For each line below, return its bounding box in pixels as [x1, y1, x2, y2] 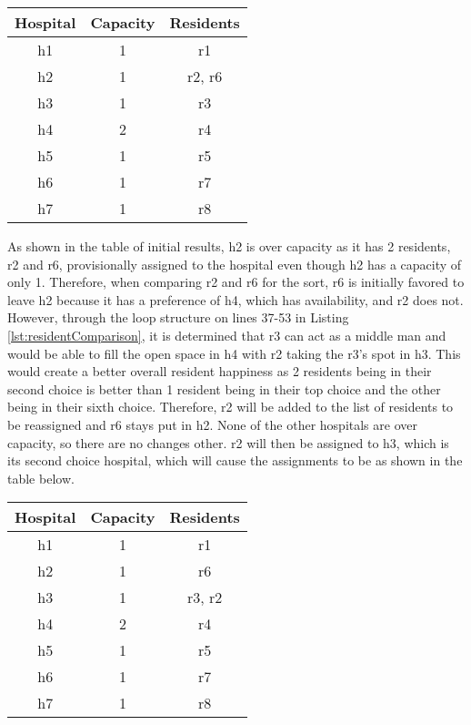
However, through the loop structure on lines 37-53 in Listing [7, 308, 349, 327]
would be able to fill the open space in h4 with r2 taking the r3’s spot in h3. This [7, 343, 461, 362]
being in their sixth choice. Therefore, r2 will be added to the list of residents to [7, 397, 454, 416]
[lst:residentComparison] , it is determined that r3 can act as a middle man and [7, 325, 446, 344]
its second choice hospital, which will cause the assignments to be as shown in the [7, 451, 463, 470]
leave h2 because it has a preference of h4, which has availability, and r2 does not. [7, 290, 464, 309]
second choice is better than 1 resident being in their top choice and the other [7, 379, 441, 398]
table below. [7, 468, 75, 487]
